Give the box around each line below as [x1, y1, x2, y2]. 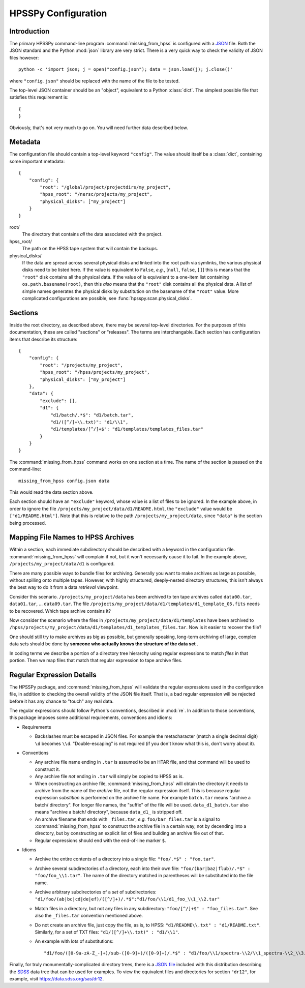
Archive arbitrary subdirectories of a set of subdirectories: [35, 889, 157, 895]
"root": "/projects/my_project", [40, 362, 123, 368]
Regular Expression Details [9, 670, 97, 679]
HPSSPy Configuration [9, 8, 107, 19]
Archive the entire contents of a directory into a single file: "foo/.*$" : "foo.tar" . [35, 856, 216, 862]
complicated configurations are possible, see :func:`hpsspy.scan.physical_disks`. [22, 295, 192, 301]
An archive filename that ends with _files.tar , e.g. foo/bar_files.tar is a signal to [35, 816, 221, 822]
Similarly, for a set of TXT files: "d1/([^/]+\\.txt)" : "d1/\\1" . [35, 929, 180, 935]
